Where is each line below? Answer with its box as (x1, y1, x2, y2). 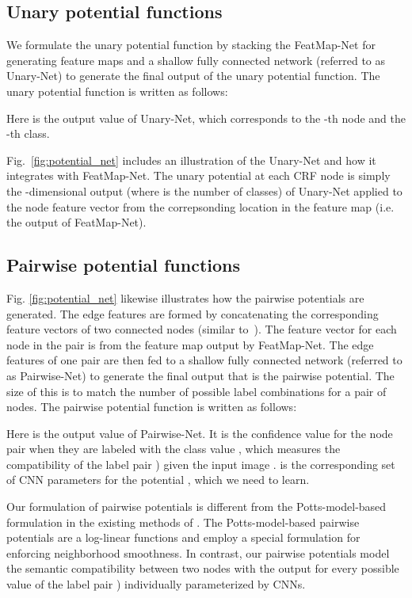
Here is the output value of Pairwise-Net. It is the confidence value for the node (6, 425, 393, 441)
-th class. (6, 125, 50, 142)
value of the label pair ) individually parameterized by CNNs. (6, 576, 306, 592)
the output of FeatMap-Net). (6, 214, 147, 230)
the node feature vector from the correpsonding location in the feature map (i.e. (6, 198, 395, 215)
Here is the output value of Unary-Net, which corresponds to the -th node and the (6, 109, 406, 126)
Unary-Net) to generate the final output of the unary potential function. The (6, 67, 380, 84)
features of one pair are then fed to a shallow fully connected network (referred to (6, 352, 402, 368)
